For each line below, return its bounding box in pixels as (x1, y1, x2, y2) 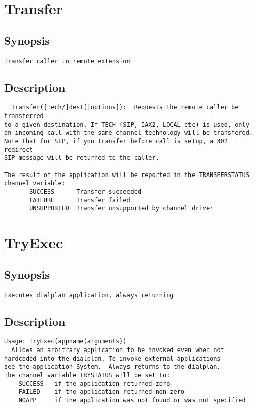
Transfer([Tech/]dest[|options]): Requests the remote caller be (11, 104, 239, 111)
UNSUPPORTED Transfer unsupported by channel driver (29, 205, 214, 212)
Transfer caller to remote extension (4, 57, 131, 65)
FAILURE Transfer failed (29, 196, 131, 204)
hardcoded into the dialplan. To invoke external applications (4, 355, 221, 362)
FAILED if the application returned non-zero (18, 388, 184, 396)
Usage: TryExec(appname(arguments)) (4, 338, 127, 345)
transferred (4, 112, 44, 120)
